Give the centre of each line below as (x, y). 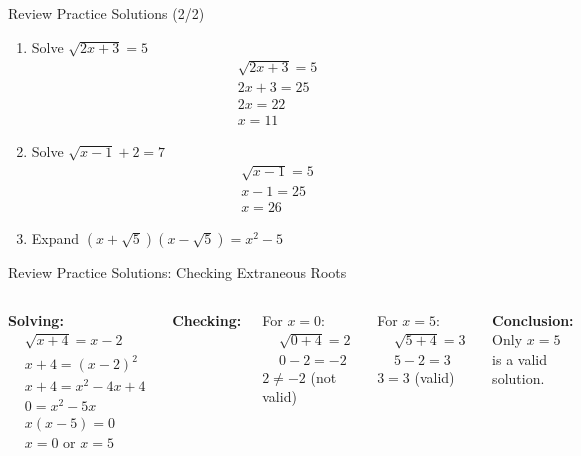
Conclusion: (533, 319)
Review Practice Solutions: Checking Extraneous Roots (177, 272)
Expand (55, 238)
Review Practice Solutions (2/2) (106, 13)
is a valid (520, 358)
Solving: (36, 319)
